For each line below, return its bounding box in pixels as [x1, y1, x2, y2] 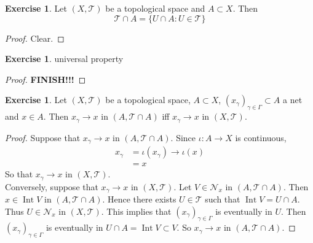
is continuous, [235, 131, 287, 144]
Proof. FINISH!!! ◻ [5, 72, 86, 85]
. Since [170, 131, 196, 144]
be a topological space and [105, 2, 205, 14]
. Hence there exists [102, 193, 176, 206]
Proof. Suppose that [5, 131, 81, 144]
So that [5, 168, 33, 180]
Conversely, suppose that [5, 180, 98, 193]
